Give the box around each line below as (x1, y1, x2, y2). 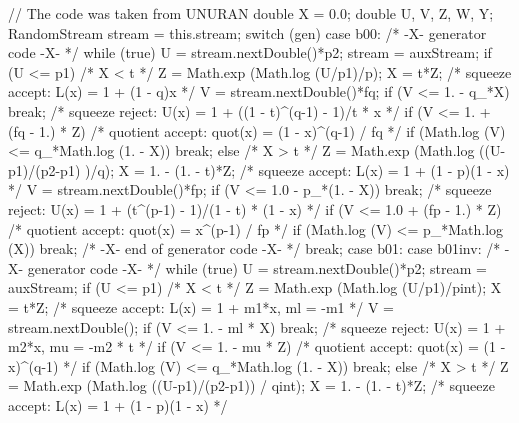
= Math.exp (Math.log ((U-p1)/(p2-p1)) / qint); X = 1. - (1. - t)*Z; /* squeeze (8, 375, 495, 396)
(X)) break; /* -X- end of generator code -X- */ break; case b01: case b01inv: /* (8, 238, 501, 259)
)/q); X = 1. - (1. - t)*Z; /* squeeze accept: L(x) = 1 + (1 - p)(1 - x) (85, 159, 510, 180)
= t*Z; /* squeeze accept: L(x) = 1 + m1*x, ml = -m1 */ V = (8, 296, 394, 317)
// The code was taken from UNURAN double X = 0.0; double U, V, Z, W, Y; (8, 3, 494, 23)
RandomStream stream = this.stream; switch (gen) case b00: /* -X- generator (8, 22, 487, 43)
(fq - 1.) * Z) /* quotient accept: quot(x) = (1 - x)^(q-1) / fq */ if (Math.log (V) (8, 120, 506, 141)
